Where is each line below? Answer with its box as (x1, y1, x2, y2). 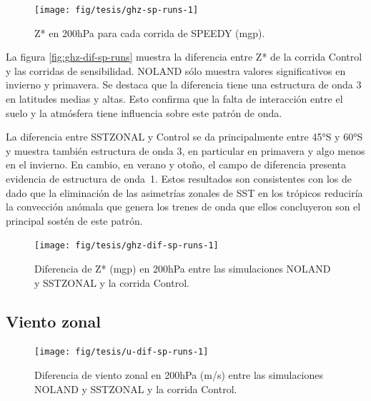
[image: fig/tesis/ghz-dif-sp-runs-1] (34, 240, 219, 251)
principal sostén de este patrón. (6, 213, 143, 228)
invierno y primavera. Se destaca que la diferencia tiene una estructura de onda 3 (6, 77, 362, 92)
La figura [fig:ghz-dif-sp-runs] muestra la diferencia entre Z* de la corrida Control (6, 49, 362, 64)
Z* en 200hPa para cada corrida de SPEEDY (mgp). (34, 25, 265, 40)
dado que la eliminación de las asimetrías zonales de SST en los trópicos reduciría (6, 185, 363, 200)
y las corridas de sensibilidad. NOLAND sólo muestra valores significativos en (6, 63, 346, 78)
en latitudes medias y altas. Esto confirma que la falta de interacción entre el (6, 91, 343, 106)
